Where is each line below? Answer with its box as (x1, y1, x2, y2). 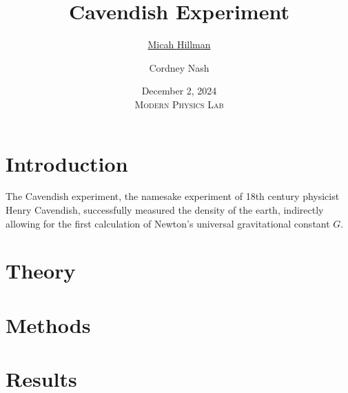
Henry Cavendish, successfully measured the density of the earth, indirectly (6, 203, 324, 217)
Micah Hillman (147, 37, 211, 52)
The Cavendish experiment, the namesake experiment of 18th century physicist (6, 189, 340, 203)
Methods (6, 310, 91, 339)
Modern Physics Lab (134, 97, 224, 111)
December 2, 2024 (141, 83, 217, 98)
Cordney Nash (149, 60, 209, 74)
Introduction (6, 149, 128, 177)
